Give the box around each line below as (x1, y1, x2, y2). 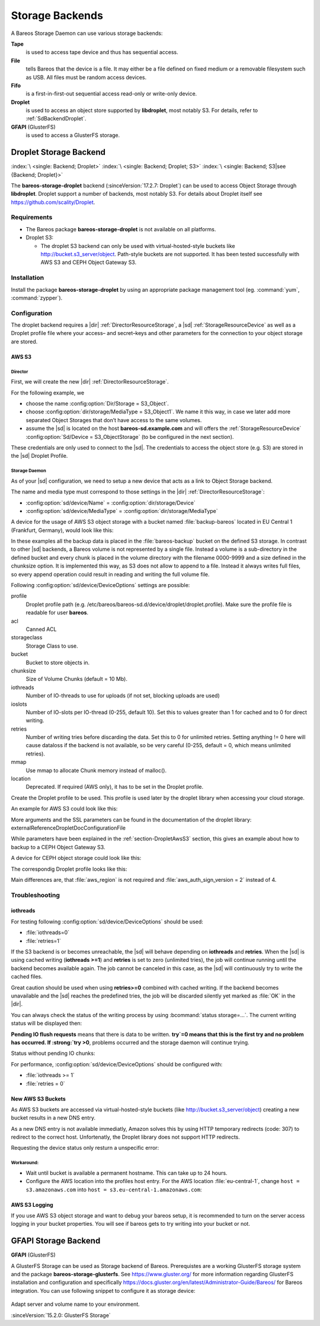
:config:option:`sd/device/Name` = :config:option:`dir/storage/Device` (25, 499, 196, 506)
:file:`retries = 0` (25, 1080, 65, 1087)
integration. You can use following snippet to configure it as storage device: (11, 1287, 196, 1294)
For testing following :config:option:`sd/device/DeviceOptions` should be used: (11, 918, 204, 925)
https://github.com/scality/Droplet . (11, 199, 95, 206)
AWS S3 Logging (11, 1201, 53, 1208)
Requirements (11, 213, 53, 222)
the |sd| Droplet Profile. (11, 452, 68, 460)
